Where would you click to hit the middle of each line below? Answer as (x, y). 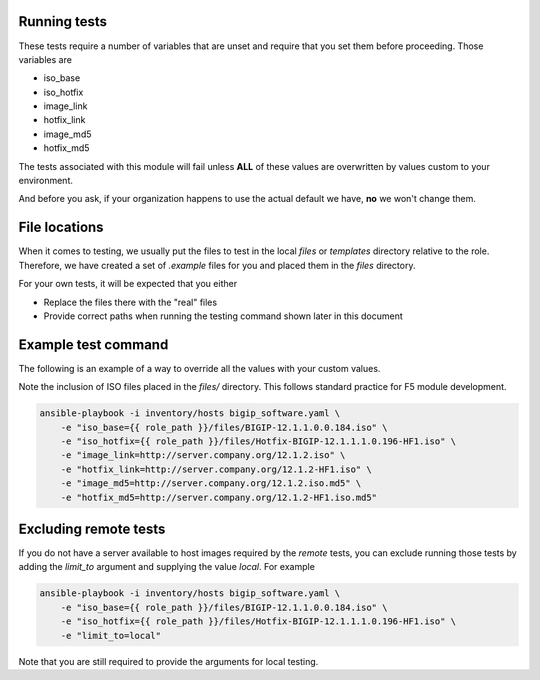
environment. (46, 181)
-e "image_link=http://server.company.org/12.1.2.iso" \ (203, 455)
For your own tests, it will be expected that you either (128, 284)
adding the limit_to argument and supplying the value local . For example (166, 567)
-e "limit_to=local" (111, 635)
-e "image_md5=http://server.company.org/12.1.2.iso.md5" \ (211, 483)
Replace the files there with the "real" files (130, 302)
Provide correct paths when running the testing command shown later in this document (223, 316)
